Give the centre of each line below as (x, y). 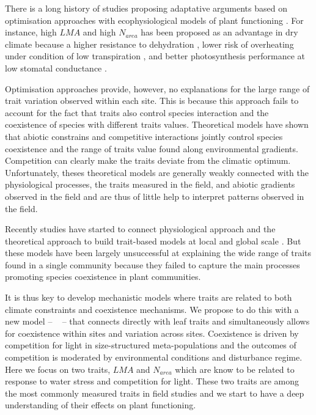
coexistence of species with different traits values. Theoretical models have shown (157, 124)
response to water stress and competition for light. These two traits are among (152, 381)
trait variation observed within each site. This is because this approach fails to (152, 101)
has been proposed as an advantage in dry (219, 32)
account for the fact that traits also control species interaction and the (137, 112)
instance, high (31, 32)
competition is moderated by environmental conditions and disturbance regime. (154, 357)
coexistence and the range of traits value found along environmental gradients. (152, 148)
